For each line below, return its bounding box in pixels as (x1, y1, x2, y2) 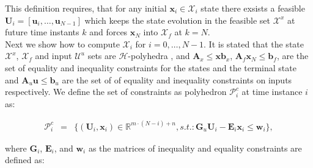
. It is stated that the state (204, 37, 304, 50)
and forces (89, 26, 128, 38)
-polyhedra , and (128, 49, 190, 62)
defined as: (5, 153, 45, 166)
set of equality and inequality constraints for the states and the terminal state (5, 61, 296, 74)
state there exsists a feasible (201, 2, 305, 14)
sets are (87, 49, 116, 62)
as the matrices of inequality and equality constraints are (88, 141, 302, 154)
